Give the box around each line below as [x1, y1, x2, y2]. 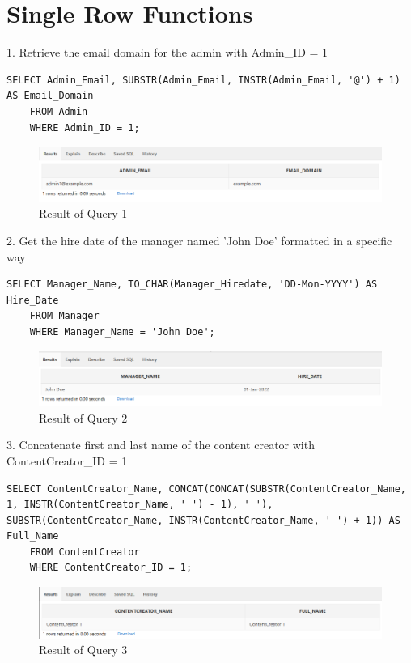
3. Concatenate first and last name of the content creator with [6, 436, 315, 453]
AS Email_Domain [6, 90, 94, 102]
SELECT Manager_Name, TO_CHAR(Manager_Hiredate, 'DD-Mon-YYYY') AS [6, 278, 378, 291]
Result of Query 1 [39, 205, 128, 222]
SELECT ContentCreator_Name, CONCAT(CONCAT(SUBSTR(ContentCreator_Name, [6, 482, 406, 495]
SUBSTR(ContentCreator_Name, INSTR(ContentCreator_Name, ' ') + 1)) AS [6, 514, 400, 526]
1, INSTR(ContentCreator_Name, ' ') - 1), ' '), [6, 499, 273, 511]
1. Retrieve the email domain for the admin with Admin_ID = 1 [6, 44, 328, 61]
